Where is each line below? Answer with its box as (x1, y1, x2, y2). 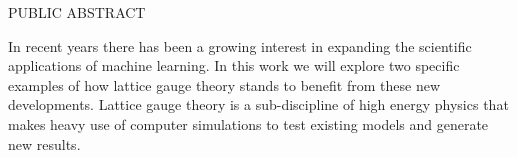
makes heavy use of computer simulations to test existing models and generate (8, 113, 489, 134)
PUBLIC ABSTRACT (8, 2, 146, 22)
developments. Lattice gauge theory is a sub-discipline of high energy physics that (8, 94, 509, 115)
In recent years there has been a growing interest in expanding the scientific (8, 35, 472, 56)
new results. (8, 133, 81, 154)
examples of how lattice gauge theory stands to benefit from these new (8, 74, 441, 95)
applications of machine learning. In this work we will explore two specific (8, 55, 460, 76)
